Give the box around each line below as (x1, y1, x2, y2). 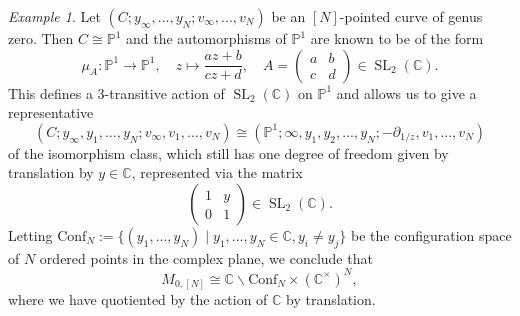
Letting (8, 224, 53, 245)
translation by (8, 162, 94, 183)
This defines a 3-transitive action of (8, 82, 225, 103)
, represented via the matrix (131, 162, 303, 183)
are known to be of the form (310, 28, 484, 48)
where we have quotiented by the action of (8, 289, 268, 310)
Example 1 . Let (8, 6, 101, 26)
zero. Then (8, 28, 74, 48)
